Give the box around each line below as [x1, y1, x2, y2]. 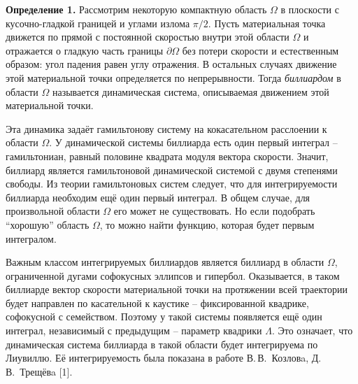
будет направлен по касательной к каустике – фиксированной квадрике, [6, 295, 309, 310]
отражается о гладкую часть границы [6, 43, 164, 57]
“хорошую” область [6, 217, 89, 232]
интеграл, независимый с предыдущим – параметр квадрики [6, 323, 262, 338]
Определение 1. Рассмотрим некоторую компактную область [6, 2, 267, 16]
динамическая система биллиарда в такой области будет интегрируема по [6, 336, 318, 351]
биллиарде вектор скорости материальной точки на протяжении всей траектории [6, 282, 348, 297]
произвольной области [6, 204, 100, 218]
